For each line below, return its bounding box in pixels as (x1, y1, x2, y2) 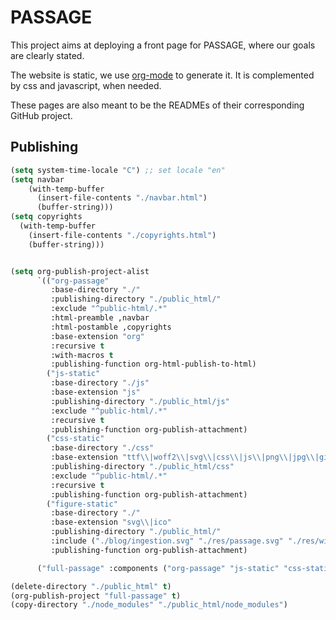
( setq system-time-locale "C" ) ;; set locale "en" (10, 165, 226, 175)
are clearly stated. (10, 49, 85, 61)
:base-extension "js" (50, 387, 141, 397)
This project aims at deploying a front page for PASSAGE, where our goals (10, 39, 316, 51)
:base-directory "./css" (50, 443, 155, 453)
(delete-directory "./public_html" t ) (10, 581, 172, 591)
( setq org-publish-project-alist (10, 266, 150, 276)
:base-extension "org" (50, 331, 145, 341)
